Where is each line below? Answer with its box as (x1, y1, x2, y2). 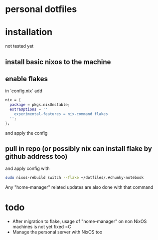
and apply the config (5, 130, 48, 136)
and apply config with (5, 165, 50, 171)
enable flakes (5, 74, 48, 83)
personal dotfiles (5, 4, 77, 15)
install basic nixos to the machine (5, 58, 111, 66)
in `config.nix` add (5, 88, 42, 94)
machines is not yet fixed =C (12, 224, 71, 230)
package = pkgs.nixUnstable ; (9, 102, 70, 107)
